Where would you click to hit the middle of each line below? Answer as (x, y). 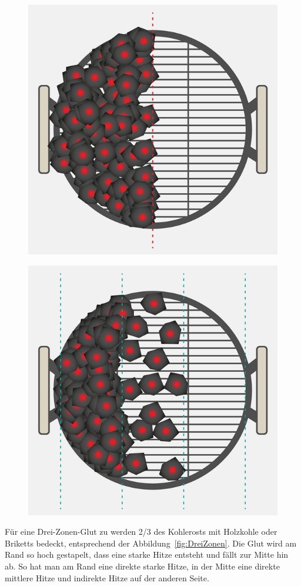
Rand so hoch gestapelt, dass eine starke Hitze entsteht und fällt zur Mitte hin (147, 554)
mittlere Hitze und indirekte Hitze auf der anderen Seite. (107, 577)
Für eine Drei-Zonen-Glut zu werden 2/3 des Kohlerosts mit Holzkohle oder (141, 532)
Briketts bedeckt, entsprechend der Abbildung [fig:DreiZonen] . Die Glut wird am (151, 543)
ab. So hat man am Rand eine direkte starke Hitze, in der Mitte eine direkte (142, 566)
